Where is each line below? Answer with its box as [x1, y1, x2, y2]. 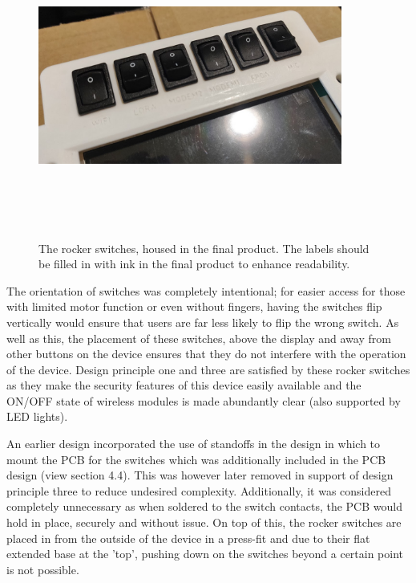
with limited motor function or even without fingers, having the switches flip [6, 298, 382, 315]
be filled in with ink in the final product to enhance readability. [38, 255, 350, 272]
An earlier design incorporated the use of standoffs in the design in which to [6, 435, 381, 452]
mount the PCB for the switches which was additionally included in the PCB [6, 450, 386, 467]
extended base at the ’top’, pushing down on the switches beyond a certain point [6, 545, 404, 562]
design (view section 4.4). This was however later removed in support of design [6, 467, 394, 483]
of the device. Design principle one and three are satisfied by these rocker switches [6, 361, 410, 377]
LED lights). [6, 408, 68, 425]
